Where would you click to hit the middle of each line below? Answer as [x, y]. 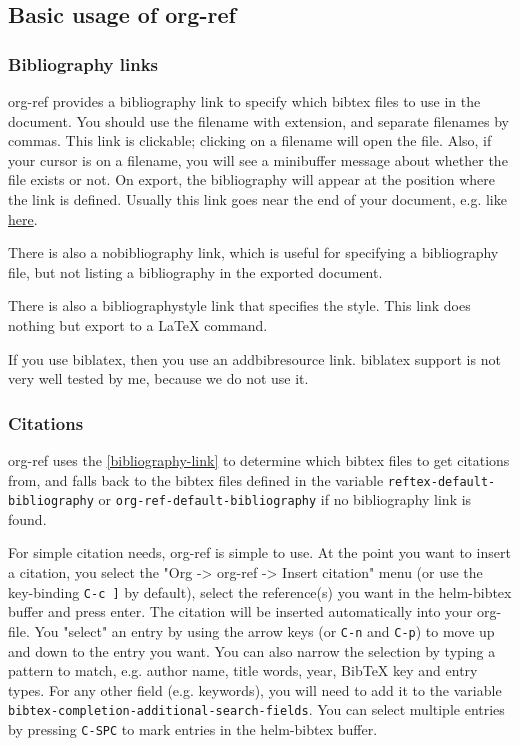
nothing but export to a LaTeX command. [138, 324]
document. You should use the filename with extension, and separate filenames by [258, 120]
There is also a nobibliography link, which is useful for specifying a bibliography [253, 252]
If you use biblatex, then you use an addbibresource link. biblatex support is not [254, 358]
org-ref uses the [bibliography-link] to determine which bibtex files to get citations [259, 459]
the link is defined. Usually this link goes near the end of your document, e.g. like [257, 198]
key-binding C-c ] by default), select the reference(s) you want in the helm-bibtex [260, 591]
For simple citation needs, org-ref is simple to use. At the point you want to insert [259, 552]
